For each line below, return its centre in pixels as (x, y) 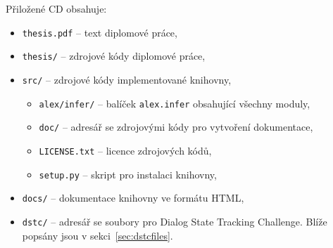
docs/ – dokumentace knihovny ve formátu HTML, (133, 198)
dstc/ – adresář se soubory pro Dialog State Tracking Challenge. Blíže (175, 221)
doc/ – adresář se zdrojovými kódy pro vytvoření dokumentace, (176, 127)
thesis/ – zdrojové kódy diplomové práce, (114, 56)
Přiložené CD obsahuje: (56, 8)
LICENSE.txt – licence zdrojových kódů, (125, 150)
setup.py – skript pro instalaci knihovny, (128, 174)
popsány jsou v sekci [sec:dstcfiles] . (98, 235)
